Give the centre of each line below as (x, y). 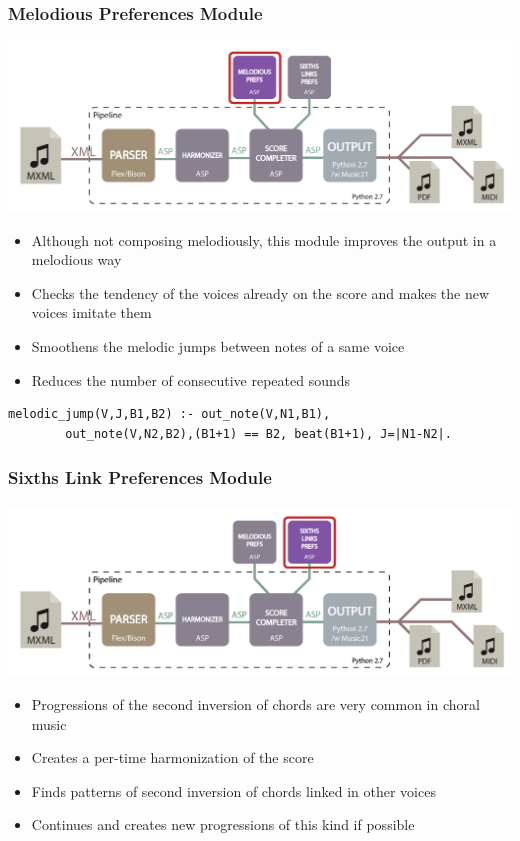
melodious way (76, 259)
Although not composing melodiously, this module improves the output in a (264, 239)
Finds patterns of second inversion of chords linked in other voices (233, 790)
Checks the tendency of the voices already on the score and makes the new (260, 292)
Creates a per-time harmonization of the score (172, 757)
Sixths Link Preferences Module (140, 477)
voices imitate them (91, 312)
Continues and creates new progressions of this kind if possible (223, 824)
